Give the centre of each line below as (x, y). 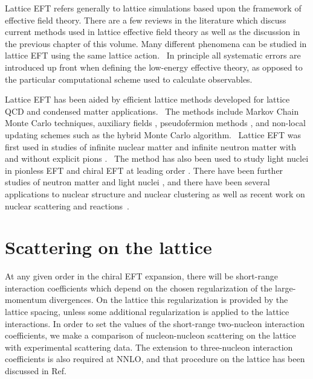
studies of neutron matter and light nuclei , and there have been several (137, 182)
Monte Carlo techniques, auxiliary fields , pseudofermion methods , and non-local (155, 123)
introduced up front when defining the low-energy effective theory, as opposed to (154, 67)
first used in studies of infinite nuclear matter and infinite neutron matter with (151, 146)
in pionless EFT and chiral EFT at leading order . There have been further (144, 170)
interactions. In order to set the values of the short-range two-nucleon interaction (155, 323)
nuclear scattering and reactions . (67, 205)
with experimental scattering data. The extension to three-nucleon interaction (149, 347)
